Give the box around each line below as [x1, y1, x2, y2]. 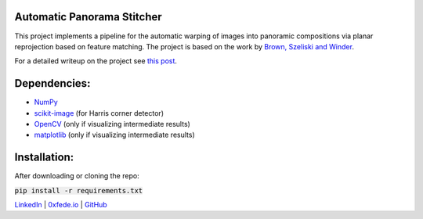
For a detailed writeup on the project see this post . [14, 56, 178, 66]
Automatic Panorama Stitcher [14, 10, 162, 23]
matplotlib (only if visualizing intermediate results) [34, 130, 195, 140]
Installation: [14, 151, 74, 164]
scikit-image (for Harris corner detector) [34, 108, 164, 117]
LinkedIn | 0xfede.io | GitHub [14, 200, 107, 210]
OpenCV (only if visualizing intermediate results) [34, 119, 191, 128]
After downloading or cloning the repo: [14, 171, 140, 181]
